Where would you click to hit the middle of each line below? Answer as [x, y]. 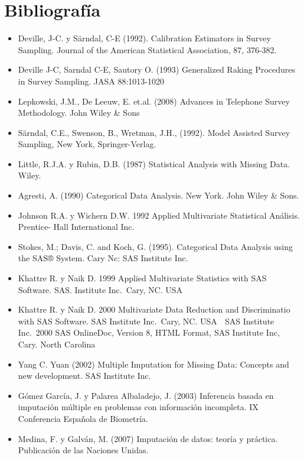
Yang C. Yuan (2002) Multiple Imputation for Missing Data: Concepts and [153, 364]
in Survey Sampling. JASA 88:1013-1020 [91, 81]
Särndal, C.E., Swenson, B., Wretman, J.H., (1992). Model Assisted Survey [154, 132]
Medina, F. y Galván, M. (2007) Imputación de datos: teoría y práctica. [148, 438]
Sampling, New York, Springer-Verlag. [87, 144]
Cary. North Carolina [57, 344]
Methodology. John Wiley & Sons [79, 113]
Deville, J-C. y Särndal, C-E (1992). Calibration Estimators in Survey [144, 38]
